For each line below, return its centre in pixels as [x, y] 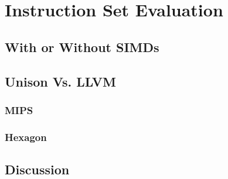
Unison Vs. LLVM [60, 81]
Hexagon [26, 137]
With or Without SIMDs [82, 47]
